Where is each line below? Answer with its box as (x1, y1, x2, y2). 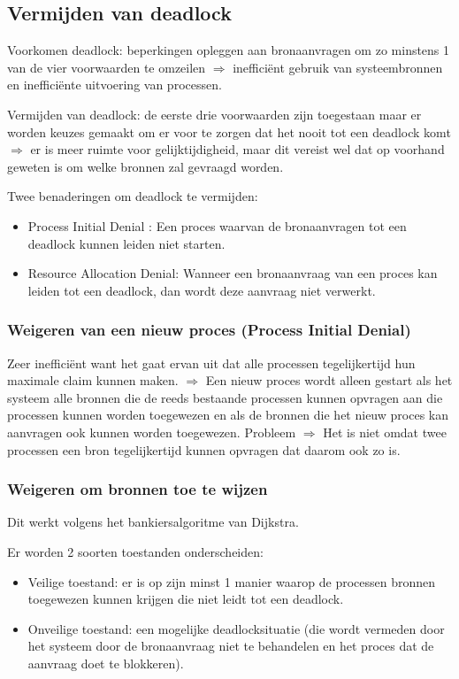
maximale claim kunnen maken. (7, 371, 179, 390)
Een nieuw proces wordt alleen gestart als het (205, 371, 453, 390)
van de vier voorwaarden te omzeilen (7, 58, 206, 76)
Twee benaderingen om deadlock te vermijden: (7, 187, 258, 205)
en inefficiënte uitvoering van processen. (7, 75, 222, 94)
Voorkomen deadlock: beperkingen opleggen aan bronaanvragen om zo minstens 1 (7, 41, 450, 59)
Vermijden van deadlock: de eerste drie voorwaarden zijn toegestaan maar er (7, 104, 422, 123)
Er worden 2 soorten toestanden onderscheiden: (7, 542, 264, 560)
